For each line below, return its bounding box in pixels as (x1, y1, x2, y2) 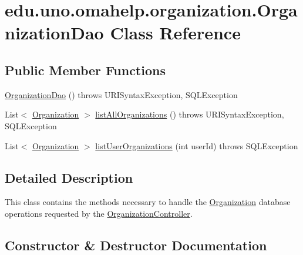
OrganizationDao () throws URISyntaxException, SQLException (5, 88, 238, 100)
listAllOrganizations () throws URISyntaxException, (95, 108, 284, 120)
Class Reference (110, 21, 241, 45)
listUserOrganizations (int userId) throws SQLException (95, 139, 298, 152)
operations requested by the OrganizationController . (5, 207, 193, 219)
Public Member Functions (5, 61, 166, 79)
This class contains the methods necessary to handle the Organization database (5, 196, 291, 208)
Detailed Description (5, 168, 133, 186)
